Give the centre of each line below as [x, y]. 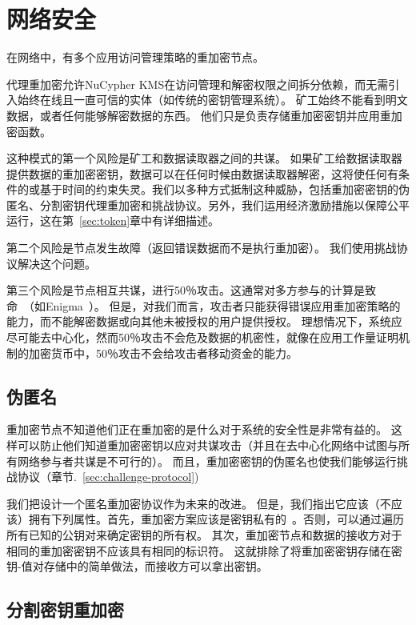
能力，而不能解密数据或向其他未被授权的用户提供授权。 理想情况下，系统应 [204, 321]
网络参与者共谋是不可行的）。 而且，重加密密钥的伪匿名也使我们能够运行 [207, 461]
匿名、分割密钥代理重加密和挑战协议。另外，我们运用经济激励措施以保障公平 [208, 204]
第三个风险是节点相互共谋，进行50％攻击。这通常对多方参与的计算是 [186, 290]
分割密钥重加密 [65, 609]
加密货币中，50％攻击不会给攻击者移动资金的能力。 [163, 353]
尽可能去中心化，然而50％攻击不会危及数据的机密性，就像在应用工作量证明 [202, 337]
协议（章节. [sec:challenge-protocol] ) [108, 477]
